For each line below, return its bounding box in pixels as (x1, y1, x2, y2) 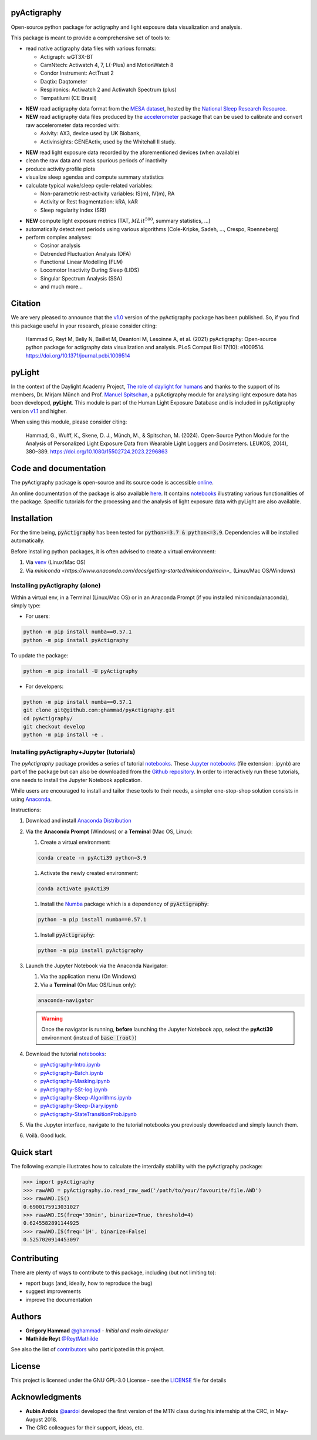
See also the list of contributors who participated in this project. (11, 1346, 165, 1353)
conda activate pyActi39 (38, 886, 110, 892)
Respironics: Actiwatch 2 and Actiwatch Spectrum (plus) (40, 86, 177, 93)
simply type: (11, 602, 41, 609)
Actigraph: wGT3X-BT (40, 53, 93, 60)
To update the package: (11, 651, 69, 659)
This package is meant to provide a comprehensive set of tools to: (11, 34, 171, 41)
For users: (25, 613, 50, 620)
